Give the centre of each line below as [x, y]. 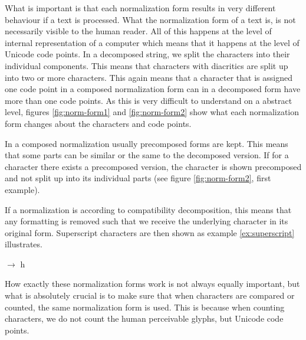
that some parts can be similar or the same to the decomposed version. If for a [147, 155]
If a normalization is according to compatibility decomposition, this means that [148, 209]
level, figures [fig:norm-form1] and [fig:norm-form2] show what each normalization [152, 112]
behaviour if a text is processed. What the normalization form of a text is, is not [150, 19]
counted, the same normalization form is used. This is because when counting [145, 307]
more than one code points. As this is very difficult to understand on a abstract [149, 100]
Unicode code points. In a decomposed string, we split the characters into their [147, 54]
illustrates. [24, 244]
